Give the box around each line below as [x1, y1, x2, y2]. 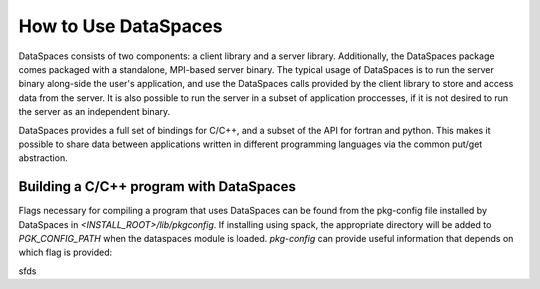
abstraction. [18, 152, 69, 164]
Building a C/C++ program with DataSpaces [18, 178, 297, 195]
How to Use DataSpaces [18, 15, 223, 37]
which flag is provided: [18, 246, 113, 259]
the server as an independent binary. [18, 106, 171, 118]
